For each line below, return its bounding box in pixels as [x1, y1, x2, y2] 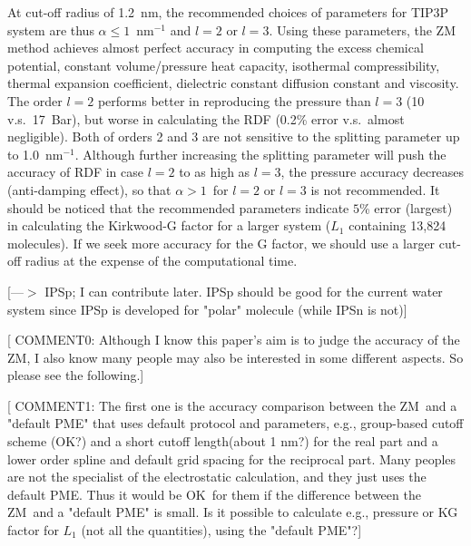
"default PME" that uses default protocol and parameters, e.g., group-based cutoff [7, 414, 464, 433]
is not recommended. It [310, 180, 440, 199]
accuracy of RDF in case [7, 162, 144, 181]
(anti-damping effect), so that [7, 180, 172, 199]
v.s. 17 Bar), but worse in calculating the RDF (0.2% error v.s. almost [7, 109, 405, 128]
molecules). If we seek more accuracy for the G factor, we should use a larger [7, 233, 436, 252]
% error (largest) [358, 198, 453, 217]
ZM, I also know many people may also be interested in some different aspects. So [7, 347, 464, 366]
